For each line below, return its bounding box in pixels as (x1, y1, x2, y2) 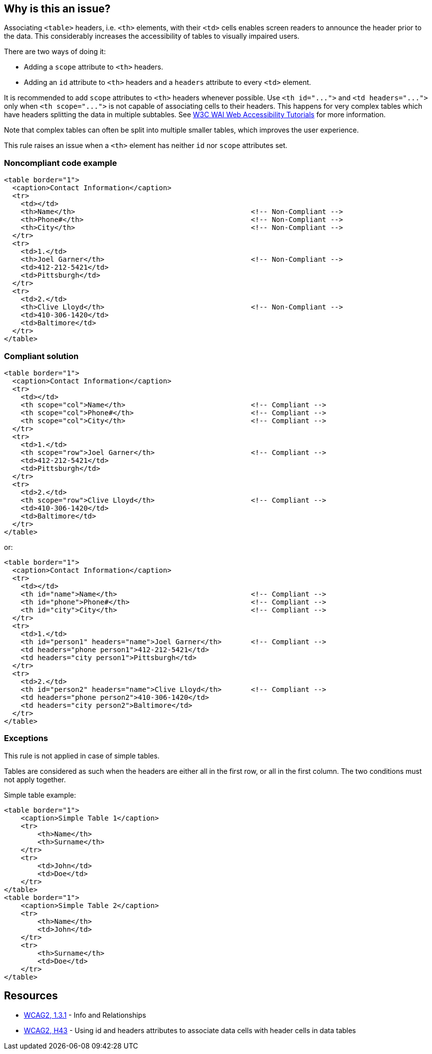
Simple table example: (4, 790, 76, 799)
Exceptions (4, 733, 48, 744)
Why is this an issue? (4, 2, 111, 15)
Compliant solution (4, 351, 79, 361)
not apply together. (4, 775, 66, 784)
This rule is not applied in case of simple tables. (4, 751, 160, 760)
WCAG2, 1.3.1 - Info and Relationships (24, 1010, 146, 1019)
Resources (4, 989, 58, 1002)
